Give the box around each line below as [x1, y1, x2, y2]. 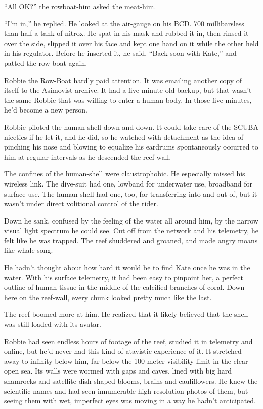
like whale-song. [4, 245, 53, 255]
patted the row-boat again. [4, 57, 87, 68]
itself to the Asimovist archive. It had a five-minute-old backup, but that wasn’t [4, 85, 252, 95]
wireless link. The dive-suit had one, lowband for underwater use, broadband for [4, 178, 252, 189]
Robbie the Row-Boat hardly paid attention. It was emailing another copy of [4, 75, 242, 85]
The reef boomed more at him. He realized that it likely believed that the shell [4, 309, 248, 319]
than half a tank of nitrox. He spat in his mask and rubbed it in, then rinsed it [4, 28, 249, 39]
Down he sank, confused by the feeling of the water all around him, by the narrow [4, 215, 258, 226]
